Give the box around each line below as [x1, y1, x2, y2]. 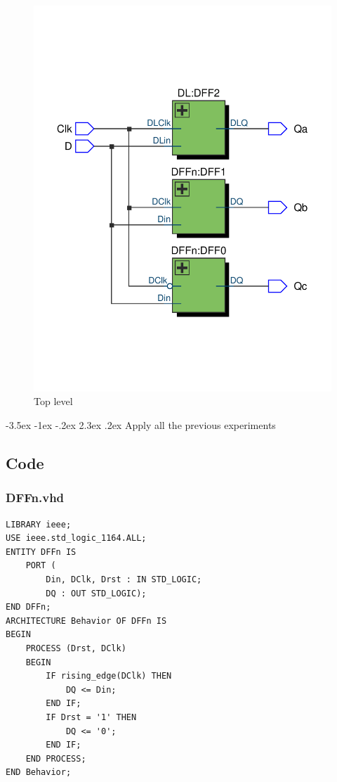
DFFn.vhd [6, 489, 65, 506]
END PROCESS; [25, 753, 86, 764]
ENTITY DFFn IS [6, 546, 77, 557]
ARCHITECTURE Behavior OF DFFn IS [6, 615, 167, 626]
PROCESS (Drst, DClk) [25, 643, 126, 654]
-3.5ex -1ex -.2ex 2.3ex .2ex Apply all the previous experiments [6, 418, 276, 432]
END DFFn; [6, 602, 51, 613]
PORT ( [25, 560, 56, 571]
